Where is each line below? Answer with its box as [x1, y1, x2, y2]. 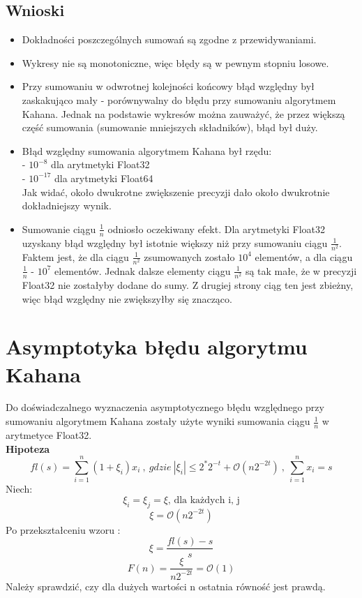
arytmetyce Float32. [6, 427, 92, 442]
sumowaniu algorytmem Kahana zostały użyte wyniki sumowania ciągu [6, 414, 310, 428]
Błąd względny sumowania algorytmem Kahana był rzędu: [22, 143, 272, 158]
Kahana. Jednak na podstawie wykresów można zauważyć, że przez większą [22, 106, 345, 121]
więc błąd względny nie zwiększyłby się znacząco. [22, 291, 232, 306]
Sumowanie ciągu [22, 221, 96, 236]
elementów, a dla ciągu [255, 249, 353, 264]
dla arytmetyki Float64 [54, 170, 153, 185]
